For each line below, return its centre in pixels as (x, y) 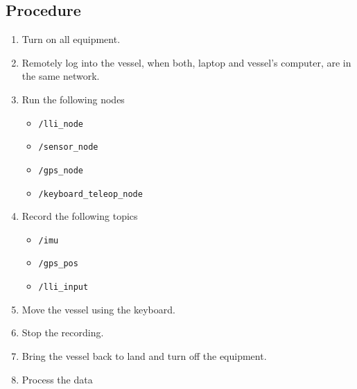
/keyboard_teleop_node (90, 194)
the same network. (61, 76)
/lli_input (63, 287)
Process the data (57, 379)
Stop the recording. (63, 332)
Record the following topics (80, 216)
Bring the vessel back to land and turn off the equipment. (144, 355)
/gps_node (61, 170)
